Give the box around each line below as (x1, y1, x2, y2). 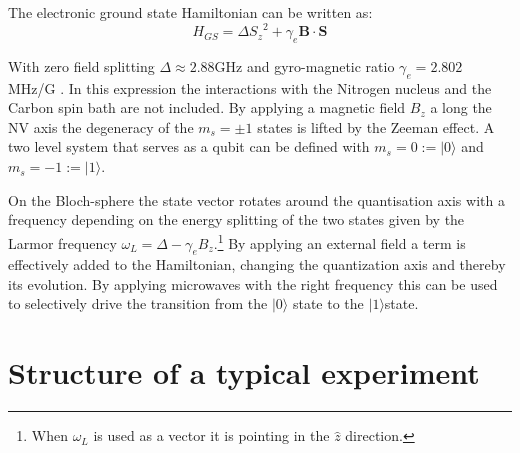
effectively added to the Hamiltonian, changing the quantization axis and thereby (8, 254, 506, 275)
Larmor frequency (8, 232, 117, 253)
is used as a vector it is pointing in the (93, 425, 330, 446)
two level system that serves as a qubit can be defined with (8, 136, 370, 157)
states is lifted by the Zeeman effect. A (257, 116, 495, 137)
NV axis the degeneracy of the (8, 116, 194, 137)
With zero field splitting (8, 55, 155, 76)
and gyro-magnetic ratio (246, 55, 395, 76)
